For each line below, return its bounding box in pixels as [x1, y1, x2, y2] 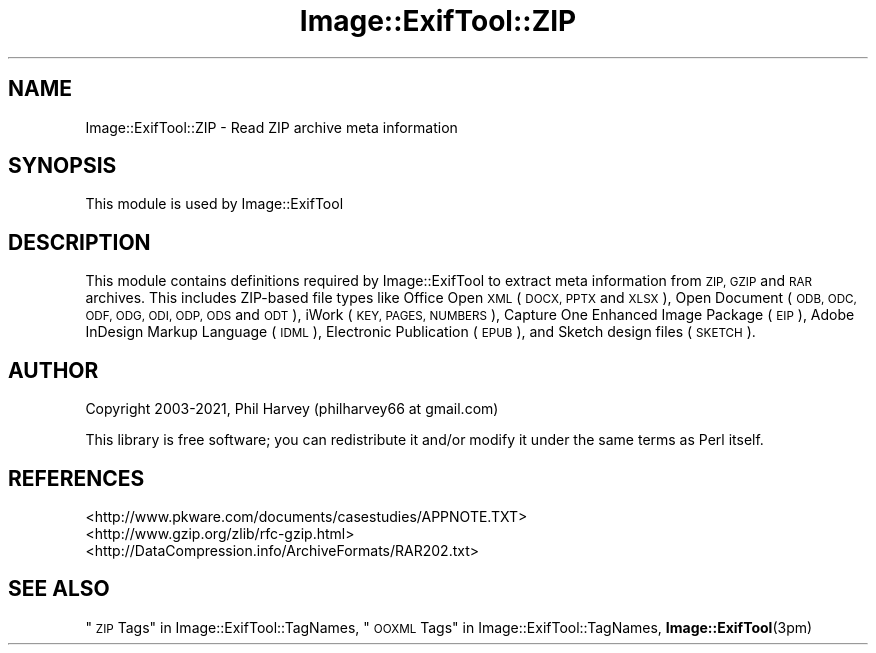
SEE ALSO [8, 576, 110, 602]
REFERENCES [8, 465, 145, 491]
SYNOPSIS [8, 153, 117, 179]
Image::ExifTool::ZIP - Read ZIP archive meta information [85, 118, 458, 136]
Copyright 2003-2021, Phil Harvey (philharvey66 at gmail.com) [85, 400, 499, 418]
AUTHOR [8, 357, 99, 383]
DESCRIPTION [8, 229, 151, 255]
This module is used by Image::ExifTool [85, 195, 344, 213]
